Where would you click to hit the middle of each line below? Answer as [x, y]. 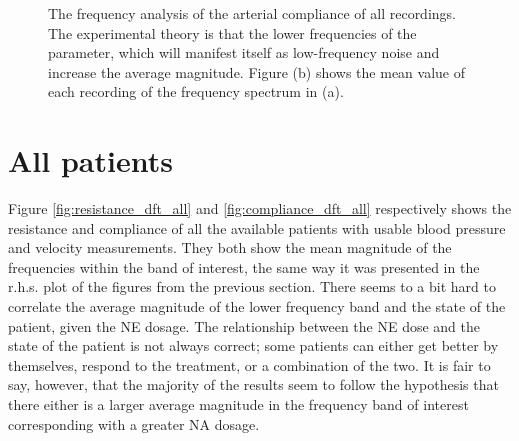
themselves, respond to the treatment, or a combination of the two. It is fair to [249, 364]
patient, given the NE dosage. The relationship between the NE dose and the [244, 325]
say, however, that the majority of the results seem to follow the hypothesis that [253, 384]
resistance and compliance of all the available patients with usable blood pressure [257, 227]
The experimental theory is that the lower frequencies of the [232, 32]
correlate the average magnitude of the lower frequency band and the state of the [257, 306]
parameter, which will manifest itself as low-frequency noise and [244, 52]
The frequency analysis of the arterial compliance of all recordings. [252, 13]
